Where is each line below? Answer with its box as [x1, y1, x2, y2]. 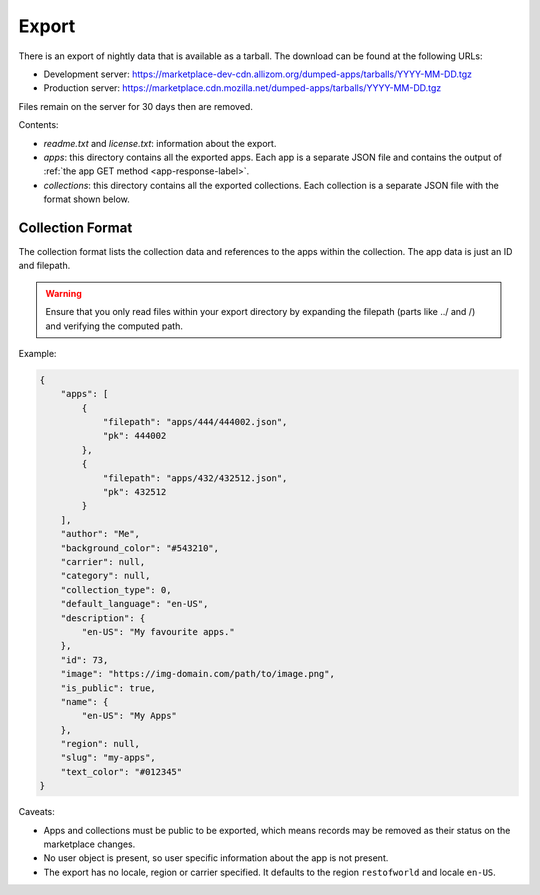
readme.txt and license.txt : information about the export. [43, 137, 277, 149]
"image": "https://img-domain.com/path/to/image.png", [60, 668, 335, 680]
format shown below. [43, 193, 130, 205]
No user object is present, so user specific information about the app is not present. [43, 852, 389, 864]
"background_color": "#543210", [60, 542, 220, 554]
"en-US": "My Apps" [81, 710, 177, 722]
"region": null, [60, 738, 140, 750]
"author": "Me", [60, 528, 140, 540]
